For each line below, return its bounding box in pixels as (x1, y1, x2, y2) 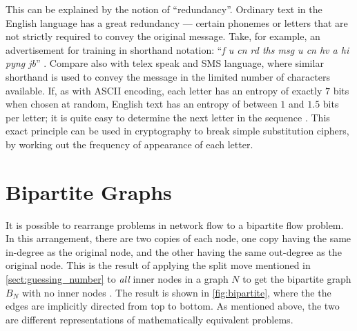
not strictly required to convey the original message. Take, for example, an (6, 29, 320, 43)
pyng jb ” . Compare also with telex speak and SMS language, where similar (6, 56, 324, 70)
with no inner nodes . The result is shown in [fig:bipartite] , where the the (21, 285, 331, 299)
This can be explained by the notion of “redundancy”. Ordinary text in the (6, 2, 322, 16)
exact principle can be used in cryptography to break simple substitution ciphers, (6, 123, 349, 138)
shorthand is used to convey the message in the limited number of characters (6, 69, 330, 83)
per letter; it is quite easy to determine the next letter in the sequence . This (6, 110, 330, 124)
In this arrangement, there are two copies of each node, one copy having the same (6, 231, 351, 245)
